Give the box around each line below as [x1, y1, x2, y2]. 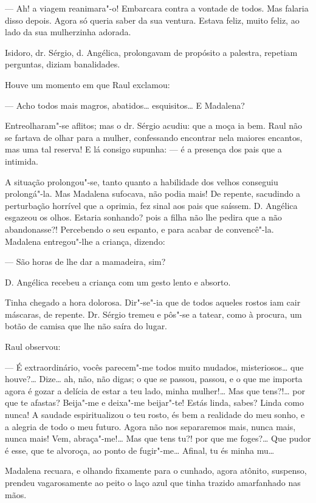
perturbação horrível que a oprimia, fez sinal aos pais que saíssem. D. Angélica [5, 199, 298, 211]
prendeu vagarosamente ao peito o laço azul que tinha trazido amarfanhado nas [5, 476, 301, 488]
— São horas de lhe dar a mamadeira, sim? [5, 255, 166, 268]
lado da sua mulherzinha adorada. [5, 26, 131, 38]
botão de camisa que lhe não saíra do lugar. [5, 320, 168, 332]
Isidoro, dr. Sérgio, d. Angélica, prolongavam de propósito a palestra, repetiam [5, 46, 298, 58]
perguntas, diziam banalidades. [5, 58, 120, 70]
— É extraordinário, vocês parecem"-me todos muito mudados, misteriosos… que [5, 360, 304, 373]
